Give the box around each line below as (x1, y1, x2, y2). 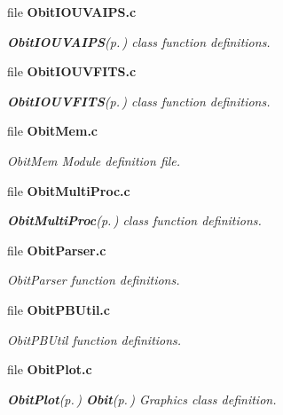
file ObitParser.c (7, 240, 106, 259)
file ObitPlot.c (7, 360, 92, 379)
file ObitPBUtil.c (7, 300, 110, 318)
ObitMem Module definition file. (7, 151, 181, 169)
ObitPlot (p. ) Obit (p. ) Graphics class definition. (7, 389, 277, 408)
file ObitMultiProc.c (7, 181, 130, 200)
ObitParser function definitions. (7, 270, 180, 289)
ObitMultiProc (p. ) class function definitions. (7, 211, 262, 230)
